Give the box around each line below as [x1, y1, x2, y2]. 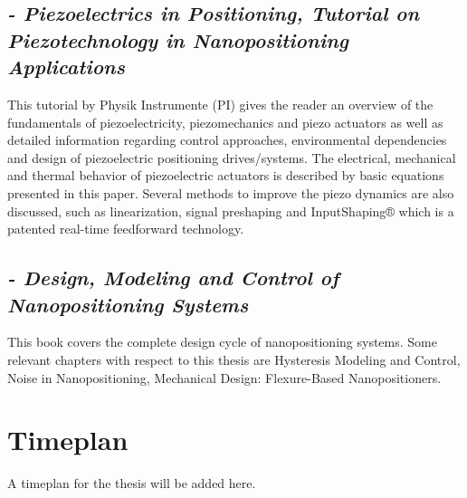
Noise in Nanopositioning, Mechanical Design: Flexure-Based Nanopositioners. [7, 368, 442, 387]
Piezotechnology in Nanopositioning [7, 25, 348, 53]
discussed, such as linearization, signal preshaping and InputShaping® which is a [7, 201, 454, 220]
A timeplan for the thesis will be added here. [7, 474, 256, 493]
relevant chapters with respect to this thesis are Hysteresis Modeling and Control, [7, 350, 461, 369]
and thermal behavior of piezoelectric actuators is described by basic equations [7, 166, 444, 185]
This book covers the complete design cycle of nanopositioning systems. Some [7, 332, 437, 351]
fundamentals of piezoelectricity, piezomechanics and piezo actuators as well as [7, 112, 443, 131]
